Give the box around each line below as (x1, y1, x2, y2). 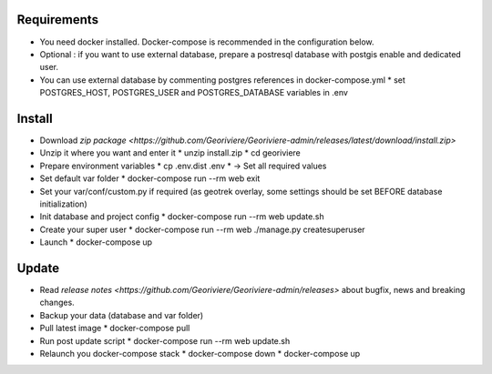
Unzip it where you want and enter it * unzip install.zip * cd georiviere (39, 147, 301, 158)
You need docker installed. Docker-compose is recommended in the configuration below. (39, 36, 374, 47)
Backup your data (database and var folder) (39, 309, 204, 320)
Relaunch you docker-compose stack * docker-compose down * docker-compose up (39, 348, 361, 359)
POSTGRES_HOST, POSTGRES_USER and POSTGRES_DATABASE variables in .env (39, 87, 348, 98)
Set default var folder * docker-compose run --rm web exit (39, 173, 261, 184)
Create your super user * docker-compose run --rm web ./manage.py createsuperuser (39, 224, 365, 235)
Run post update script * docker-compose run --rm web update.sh (39, 335, 291, 346)
